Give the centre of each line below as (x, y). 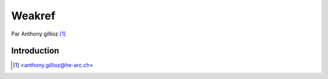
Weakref (33, 16)
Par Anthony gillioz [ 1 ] (39, 34)
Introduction (35, 51)
